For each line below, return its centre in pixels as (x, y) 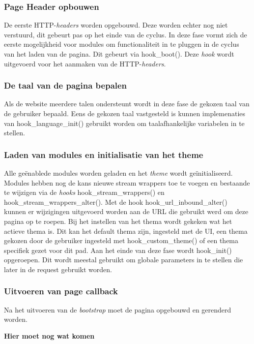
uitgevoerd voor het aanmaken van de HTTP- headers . (85, 63)
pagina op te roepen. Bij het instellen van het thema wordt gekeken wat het (118, 221)
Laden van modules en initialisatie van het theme (104, 154)
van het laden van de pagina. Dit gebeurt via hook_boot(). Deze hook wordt (119, 54)
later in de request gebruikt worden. (58, 269)
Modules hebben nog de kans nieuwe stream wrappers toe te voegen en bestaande (127, 182)
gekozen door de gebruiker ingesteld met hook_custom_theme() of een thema (121, 240)
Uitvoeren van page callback (61, 291)
